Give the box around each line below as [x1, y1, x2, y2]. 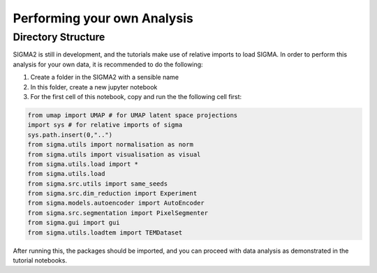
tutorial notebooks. [13, 256, 68, 265]
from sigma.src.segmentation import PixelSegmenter [27, 209, 209, 216]
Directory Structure [13, 31, 105, 43]
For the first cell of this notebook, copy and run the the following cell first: [30, 92, 242, 101]
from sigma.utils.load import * [27, 160, 139, 168]
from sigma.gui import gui [27, 219, 120, 227]
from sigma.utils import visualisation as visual [27, 150, 201, 158]
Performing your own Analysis [13, 10, 193, 26]
